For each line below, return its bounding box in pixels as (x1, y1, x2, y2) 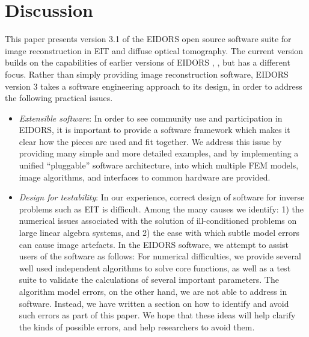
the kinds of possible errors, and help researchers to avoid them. (19, 320, 255, 333)
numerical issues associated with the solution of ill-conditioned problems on (19, 214, 297, 227)
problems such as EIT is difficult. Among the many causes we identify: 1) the (19, 202, 304, 215)
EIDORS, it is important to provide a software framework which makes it (19, 123, 290, 136)
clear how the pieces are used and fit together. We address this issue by (19, 135, 282, 147)
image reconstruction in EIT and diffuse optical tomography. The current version (5, 44, 304, 57)
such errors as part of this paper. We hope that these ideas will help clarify (19, 309, 296, 321)
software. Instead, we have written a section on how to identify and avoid (19, 297, 289, 309)
